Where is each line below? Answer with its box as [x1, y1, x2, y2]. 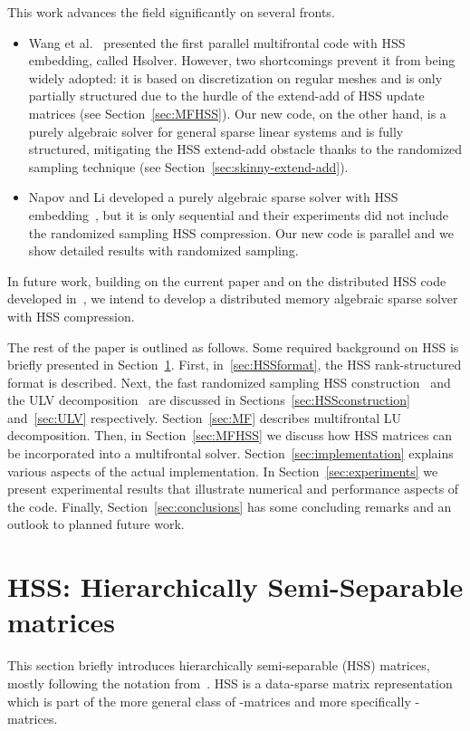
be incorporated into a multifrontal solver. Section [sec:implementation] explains [7, 444, 454, 463]
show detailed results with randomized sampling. [28, 241, 299, 260]
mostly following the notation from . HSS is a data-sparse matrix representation [7, 673, 453, 692]
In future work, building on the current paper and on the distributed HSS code [7, 271, 446, 290]
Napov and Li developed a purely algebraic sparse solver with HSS [28, 188, 398, 207]
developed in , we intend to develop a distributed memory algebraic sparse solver [7, 289, 458, 308]
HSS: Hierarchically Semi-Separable [7, 568, 464, 605]
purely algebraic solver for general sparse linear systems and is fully [28, 121, 404, 140]
